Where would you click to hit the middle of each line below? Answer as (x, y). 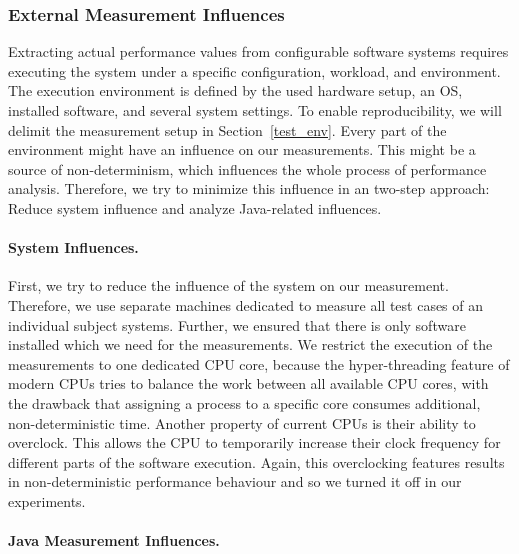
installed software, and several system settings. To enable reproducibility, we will (255, 110)
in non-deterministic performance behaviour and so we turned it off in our (235, 481)
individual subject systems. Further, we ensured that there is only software (237, 324)
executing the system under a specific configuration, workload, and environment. (254, 70)
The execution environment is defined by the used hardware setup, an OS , (235, 90)
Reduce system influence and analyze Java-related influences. (195, 207)
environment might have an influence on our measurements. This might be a (242, 149)
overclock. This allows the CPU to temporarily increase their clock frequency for (254, 442)
